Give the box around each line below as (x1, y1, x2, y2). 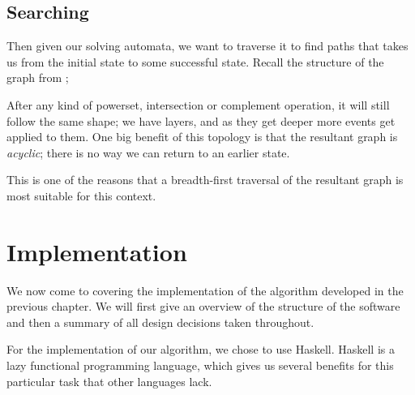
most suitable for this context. (6, 187, 156, 204)
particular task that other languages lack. (6, 372, 212, 389)
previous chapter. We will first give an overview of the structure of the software (6, 298, 400, 315)
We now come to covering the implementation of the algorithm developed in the (6, 281, 404, 298)
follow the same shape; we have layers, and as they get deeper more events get (6, 112, 396, 129)
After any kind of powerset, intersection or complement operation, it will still (6, 96, 390, 113)
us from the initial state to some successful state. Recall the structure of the (6, 53, 384, 70)
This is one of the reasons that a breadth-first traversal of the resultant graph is (6, 171, 404, 188)
